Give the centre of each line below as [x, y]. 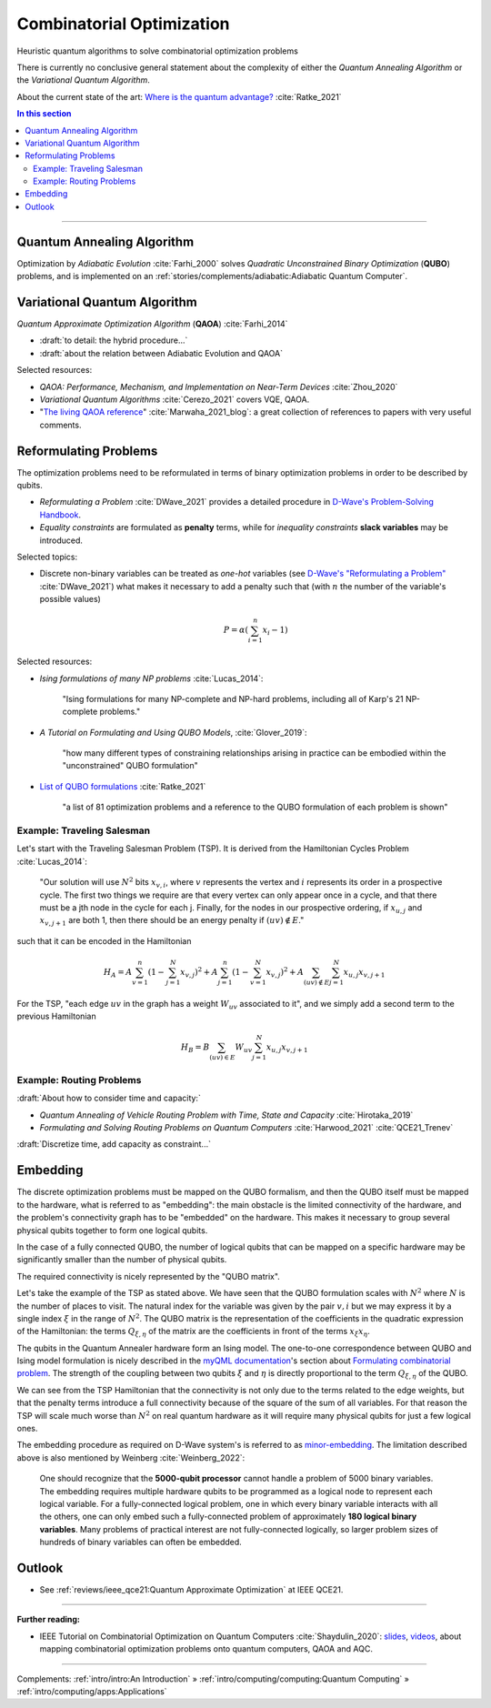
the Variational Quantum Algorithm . [83, 80]
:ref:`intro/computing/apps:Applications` [92, 1691]
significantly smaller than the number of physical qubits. [122, 1260]
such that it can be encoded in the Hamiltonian [104, 940]
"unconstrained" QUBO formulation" [130, 766]
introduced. [61, 540]
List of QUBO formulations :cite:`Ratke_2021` [123, 786]
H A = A [118, 973]
